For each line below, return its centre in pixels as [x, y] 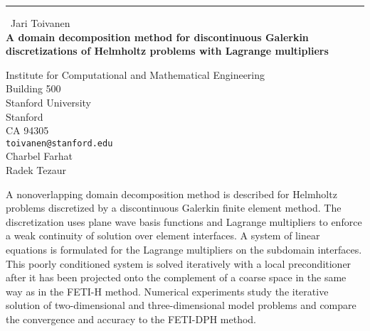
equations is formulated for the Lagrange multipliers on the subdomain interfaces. [184, 249]
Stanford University [48, 102]
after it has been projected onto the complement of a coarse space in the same [176, 277]
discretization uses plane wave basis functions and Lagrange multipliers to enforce [184, 221]
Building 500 [33, 88]
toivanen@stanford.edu [59, 143]
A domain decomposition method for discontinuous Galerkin [157, 37]
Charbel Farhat [39, 156]
